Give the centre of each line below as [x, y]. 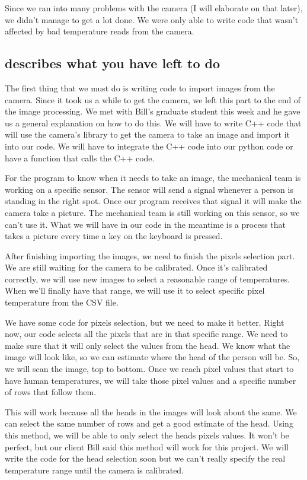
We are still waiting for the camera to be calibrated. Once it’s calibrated [136, 267]
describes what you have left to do [113, 63]
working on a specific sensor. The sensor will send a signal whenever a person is [149, 189]
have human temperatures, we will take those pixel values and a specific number [151, 380]
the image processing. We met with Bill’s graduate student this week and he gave [153, 111]
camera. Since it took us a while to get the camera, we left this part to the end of [153, 99]
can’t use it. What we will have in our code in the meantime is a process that [145, 224]
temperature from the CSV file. [62, 302]
